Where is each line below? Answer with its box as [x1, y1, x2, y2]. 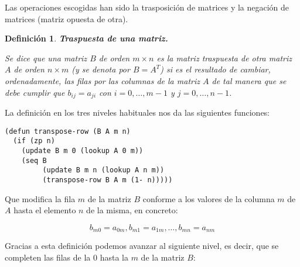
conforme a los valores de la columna [142, 192, 275, 204]
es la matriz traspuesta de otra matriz [156, 51, 292, 64]
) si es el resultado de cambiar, [160, 63, 271, 75]
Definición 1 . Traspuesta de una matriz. [5, 32, 168, 44]
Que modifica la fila [5, 192, 76, 204]
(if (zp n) [13, 137, 55, 145]
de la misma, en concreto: [86, 204, 178, 216]
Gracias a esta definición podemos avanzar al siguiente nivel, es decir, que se [5, 240, 279, 252]
